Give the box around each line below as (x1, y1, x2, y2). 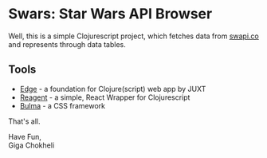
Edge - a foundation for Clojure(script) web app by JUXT (19, 84, 206, 93)
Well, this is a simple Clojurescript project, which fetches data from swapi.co (8, 31, 259, 41)
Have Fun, (8, 132, 42, 141)
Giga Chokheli (8, 140, 55, 150)
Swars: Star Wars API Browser (8, 5, 213, 23)
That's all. (8, 117, 41, 126)
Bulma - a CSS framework (19, 101, 106, 110)
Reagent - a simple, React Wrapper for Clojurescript (19, 93, 190, 102)
